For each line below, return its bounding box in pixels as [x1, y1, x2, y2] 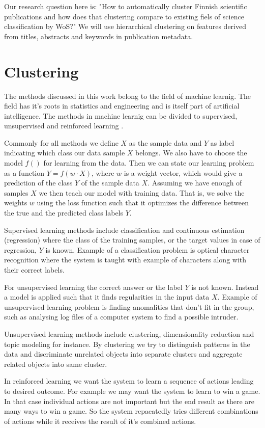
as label [210, 137, 234, 148]
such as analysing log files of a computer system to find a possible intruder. [4, 311, 239, 322]
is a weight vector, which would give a [124, 167, 243, 178]
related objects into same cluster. [4, 358, 107, 369]
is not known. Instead [191, 281, 259, 292]
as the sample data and [129, 137, 202, 148]
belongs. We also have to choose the [135, 147, 247, 158]
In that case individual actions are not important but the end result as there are [4, 395, 255, 406]
